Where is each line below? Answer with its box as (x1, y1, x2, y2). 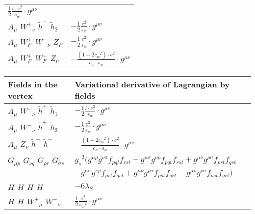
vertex (8, 89, 33, 101)
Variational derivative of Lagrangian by (75, 78, 230, 90)
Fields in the (8, 78, 58, 90)
